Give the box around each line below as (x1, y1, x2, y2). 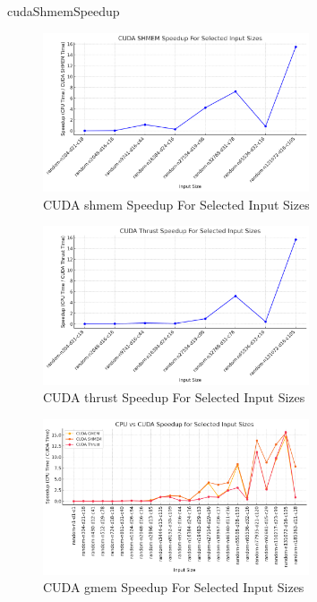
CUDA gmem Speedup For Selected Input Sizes (43, 578, 304, 597)
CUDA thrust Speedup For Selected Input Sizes (43, 388, 305, 407)
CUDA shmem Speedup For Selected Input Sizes (43, 194, 310, 213)
